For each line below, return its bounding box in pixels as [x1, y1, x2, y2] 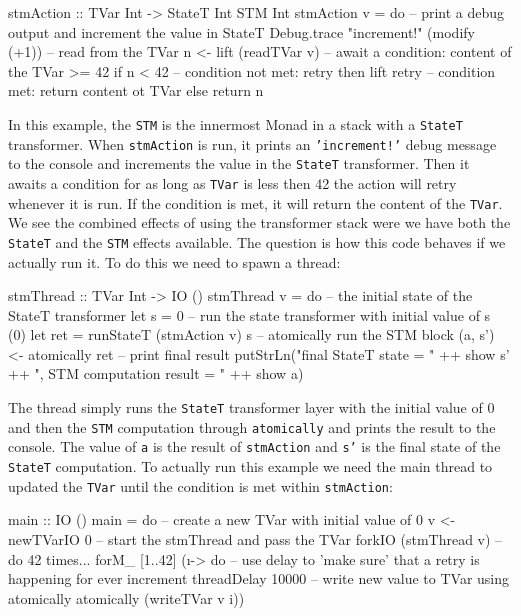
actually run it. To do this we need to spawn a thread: [8, 251, 341, 272]
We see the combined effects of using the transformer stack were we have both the [8, 212, 511, 233]
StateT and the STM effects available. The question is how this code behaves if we [8, 231, 506, 252]
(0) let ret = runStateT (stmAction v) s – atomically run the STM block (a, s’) [8, 324, 495, 345]
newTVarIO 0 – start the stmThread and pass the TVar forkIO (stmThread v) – [8, 528, 503, 549]
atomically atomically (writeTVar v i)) [8, 587, 245, 608]
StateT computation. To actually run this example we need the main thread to [8, 456, 493, 477]
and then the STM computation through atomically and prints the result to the [8, 416, 496, 437]
